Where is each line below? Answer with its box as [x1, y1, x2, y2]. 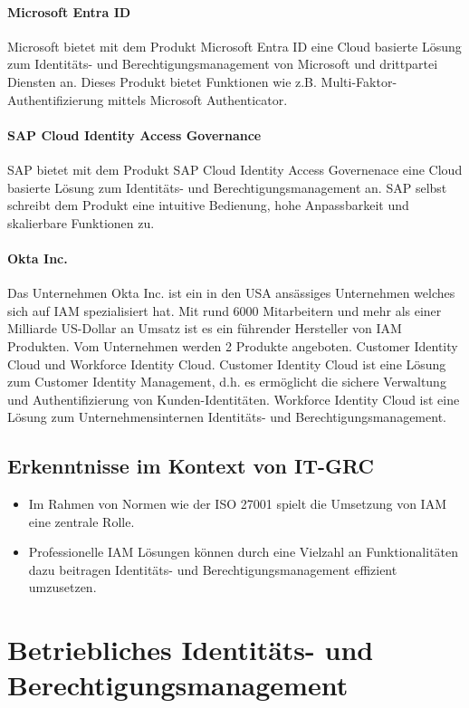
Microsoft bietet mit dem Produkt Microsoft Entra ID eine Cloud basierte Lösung [7, 36, 462, 55]
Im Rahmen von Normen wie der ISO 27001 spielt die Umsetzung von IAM [28, 494, 447, 513]
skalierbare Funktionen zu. [7, 213, 155, 232]
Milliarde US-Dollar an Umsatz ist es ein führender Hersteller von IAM [7, 319, 402, 338]
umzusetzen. [28, 578, 97, 597]
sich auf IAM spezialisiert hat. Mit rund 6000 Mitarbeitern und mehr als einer [7, 301, 442, 320]
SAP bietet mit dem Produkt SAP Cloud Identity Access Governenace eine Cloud [7, 159, 463, 178]
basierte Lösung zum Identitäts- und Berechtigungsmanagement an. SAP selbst [7, 177, 447, 196]
